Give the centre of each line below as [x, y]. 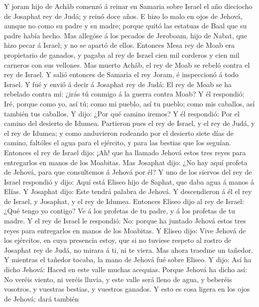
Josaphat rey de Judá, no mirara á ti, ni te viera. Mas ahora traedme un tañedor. [129, 250]
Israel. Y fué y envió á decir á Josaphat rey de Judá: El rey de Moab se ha [118, 84]
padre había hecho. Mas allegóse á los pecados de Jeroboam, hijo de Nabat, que [126, 35]
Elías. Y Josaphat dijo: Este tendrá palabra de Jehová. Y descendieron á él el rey [128, 191]
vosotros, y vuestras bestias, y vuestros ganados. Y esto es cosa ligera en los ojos [127, 289]
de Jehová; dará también [41, 298]
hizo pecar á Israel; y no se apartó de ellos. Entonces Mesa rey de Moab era [120, 45]
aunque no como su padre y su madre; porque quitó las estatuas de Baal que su [126, 26]
